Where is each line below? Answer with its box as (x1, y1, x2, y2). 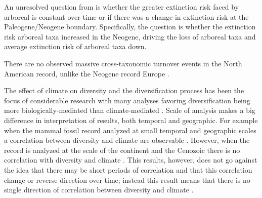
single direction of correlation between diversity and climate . (4, 184, 194, 195)
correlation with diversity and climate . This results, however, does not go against (4, 154, 257, 165)
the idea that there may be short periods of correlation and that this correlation (4, 164, 252, 175)
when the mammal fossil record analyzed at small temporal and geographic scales (4, 125, 256, 135)
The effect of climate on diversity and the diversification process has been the (4, 85, 244, 96)
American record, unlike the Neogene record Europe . (4, 68, 169, 78)
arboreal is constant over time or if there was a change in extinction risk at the (4, 11, 249, 22)
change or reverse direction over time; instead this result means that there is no (4, 174, 250, 185)
